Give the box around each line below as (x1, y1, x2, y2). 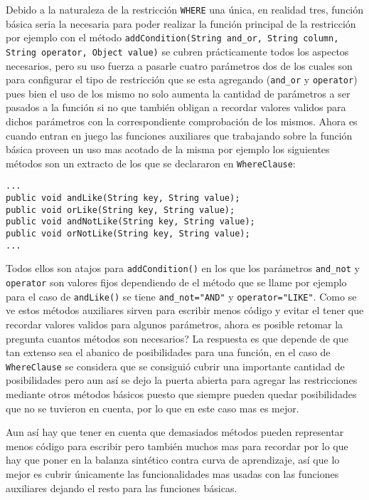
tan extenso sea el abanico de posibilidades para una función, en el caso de (6, 345, 331, 360)
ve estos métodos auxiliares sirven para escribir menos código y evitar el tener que (6, 303, 364, 318)
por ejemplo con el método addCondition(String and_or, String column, (6, 30, 339, 45)
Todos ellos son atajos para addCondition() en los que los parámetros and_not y (6, 261, 360, 276)
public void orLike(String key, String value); (6, 204, 235, 215)
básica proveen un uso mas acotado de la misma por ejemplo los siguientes (6, 142, 330, 157)
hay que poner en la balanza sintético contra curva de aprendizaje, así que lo (6, 452, 340, 467)
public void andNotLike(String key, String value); (6, 217, 255, 227)
